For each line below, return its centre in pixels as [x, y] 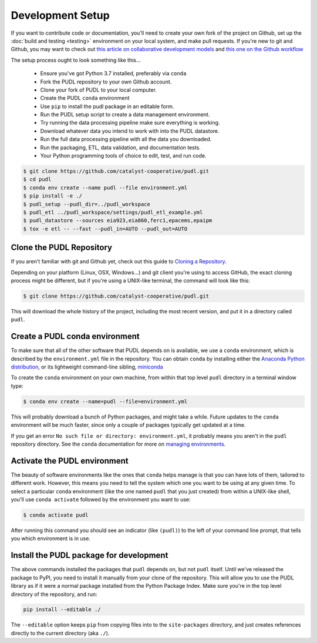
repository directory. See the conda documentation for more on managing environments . [118, 444]
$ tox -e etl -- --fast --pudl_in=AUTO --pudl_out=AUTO [105, 229]
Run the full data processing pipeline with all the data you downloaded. [126, 139]
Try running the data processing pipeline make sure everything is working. [130, 123]
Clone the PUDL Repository [62, 248]
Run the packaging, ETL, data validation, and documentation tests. [120, 148]
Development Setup [60, 15]
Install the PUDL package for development [90, 555]
